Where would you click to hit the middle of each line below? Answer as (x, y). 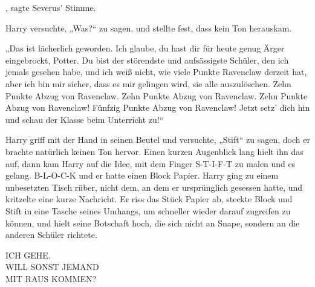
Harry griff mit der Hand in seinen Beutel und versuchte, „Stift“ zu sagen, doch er (158, 140)
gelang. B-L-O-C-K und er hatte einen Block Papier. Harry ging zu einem (142, 175)
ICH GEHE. (28, 255)
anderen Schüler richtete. (51, 235)
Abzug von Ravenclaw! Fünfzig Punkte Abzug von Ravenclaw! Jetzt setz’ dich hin (158, 107)
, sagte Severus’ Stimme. (51, 7)
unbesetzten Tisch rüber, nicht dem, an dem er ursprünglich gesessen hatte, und (154, 187)
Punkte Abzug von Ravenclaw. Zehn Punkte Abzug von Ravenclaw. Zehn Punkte (157, 95)
